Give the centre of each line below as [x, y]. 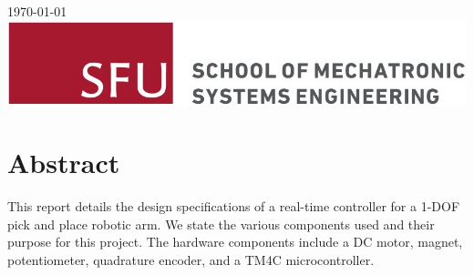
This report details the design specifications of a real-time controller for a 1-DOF [234, 206]
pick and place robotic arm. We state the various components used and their [221, 224]
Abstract [64, 163]
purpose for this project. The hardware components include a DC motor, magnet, [235, 242]
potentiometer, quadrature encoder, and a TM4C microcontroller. [191, 259]
